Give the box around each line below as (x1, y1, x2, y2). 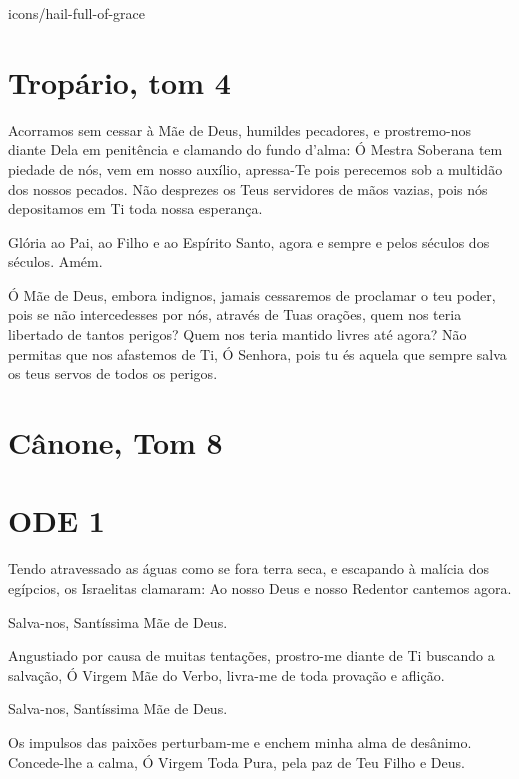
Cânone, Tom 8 (8, 422, 223, 463)
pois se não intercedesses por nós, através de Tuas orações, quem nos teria (8, 304, 462, 325)
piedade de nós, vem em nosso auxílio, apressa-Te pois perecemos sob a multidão (8, 158, 503, 179)
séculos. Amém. (8, 251, 103, 272)
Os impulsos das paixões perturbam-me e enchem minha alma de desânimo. (8, 731, 472, 752)
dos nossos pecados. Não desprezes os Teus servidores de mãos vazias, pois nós (8, 178, 488, 199)
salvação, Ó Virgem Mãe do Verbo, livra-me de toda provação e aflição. (8, 664, 445, 685)
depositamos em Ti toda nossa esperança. (8, 198, 263, 219)
